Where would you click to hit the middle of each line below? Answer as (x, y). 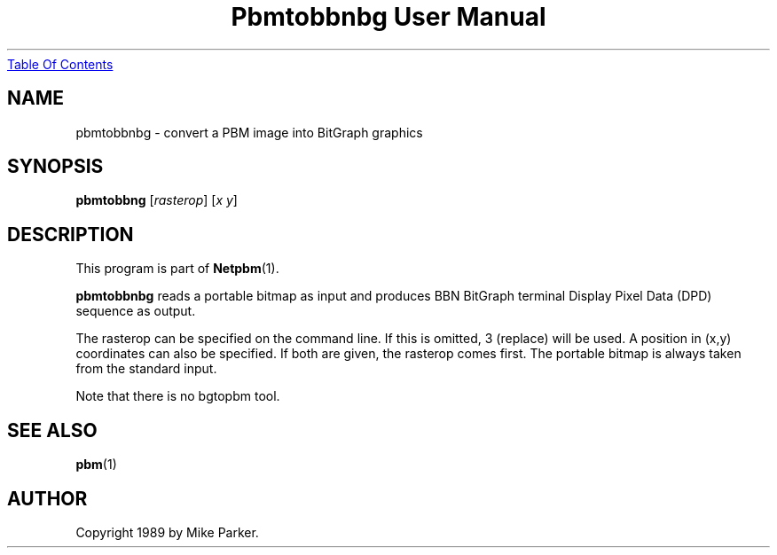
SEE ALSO (52, 430)
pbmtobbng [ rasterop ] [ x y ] (157, 200)
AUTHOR (47, 498)
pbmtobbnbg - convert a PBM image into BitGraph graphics (249, 132)
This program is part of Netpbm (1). (177, 269)
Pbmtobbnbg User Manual (388, 17)
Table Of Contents (60, 64)
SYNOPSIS (55, 167)
